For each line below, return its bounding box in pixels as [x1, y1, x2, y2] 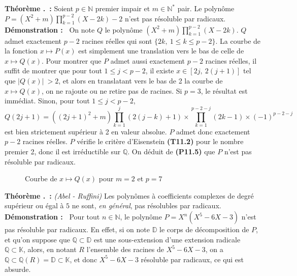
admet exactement [5, 35, 61, 46]
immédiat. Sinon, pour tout [5, 95, 90, 106]
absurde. [5, 264, 31, 274]
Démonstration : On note [5, 24, 95, 35]
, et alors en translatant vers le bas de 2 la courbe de [58, 75, 223, 86]
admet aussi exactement [110, 55, 185, 66]
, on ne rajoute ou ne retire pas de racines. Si [42, 85, 182, 96]
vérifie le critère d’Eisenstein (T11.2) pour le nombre [77, 136, 244, 147]
